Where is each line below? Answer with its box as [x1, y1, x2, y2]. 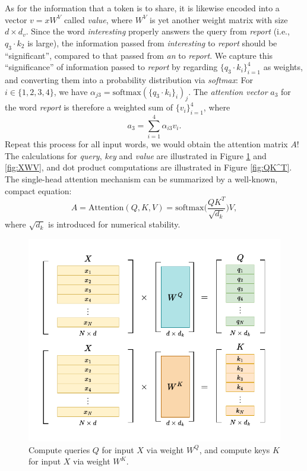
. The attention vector [188, 85, 268, 97]
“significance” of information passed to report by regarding [5, 61, 218, 73]
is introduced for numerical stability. [48, 218, 181, 230]
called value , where [64, 13, 133, 26]
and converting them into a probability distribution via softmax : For [5, 73, 254, 86]
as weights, [263, 61, 303, 73]
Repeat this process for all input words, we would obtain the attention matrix [5, 138, 288, 150]
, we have [53, 85, 88, 97]
